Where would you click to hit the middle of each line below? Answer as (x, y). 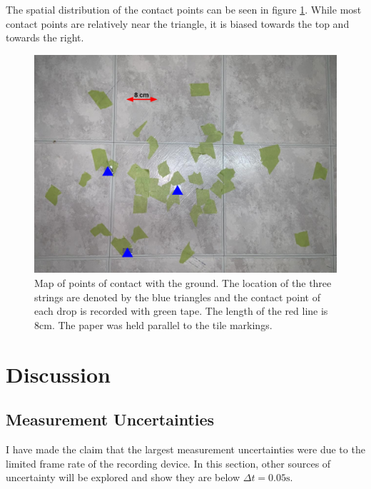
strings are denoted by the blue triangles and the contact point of (177, 297)
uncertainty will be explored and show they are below (123, 477)
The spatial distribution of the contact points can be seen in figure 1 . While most (184, 9)
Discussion (58, 374)
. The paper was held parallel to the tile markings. (162, 324)
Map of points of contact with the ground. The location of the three (183, 282)
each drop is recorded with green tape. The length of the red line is (181, 311)
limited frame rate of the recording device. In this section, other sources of (168, 463)
